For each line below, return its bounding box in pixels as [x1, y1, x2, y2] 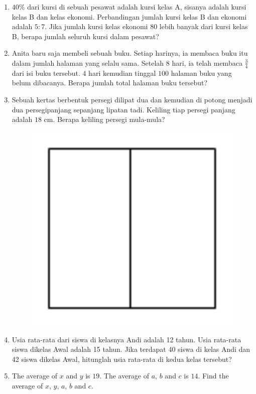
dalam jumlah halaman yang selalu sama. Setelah [12, 57, 164, 68]
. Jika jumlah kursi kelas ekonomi [45, 21, 148, 32]
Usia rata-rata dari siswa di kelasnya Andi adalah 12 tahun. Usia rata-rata [12, 334, 241, 344]
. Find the [198, 370, 229, 381]
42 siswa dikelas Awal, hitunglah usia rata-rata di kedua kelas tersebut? [12, 353, 232, 364]
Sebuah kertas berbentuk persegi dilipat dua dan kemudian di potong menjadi [12, 94, 252, 104]
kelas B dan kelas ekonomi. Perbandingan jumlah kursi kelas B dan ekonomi [12, 11, 247, 22]
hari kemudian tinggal [88, 67, 156, 78]
